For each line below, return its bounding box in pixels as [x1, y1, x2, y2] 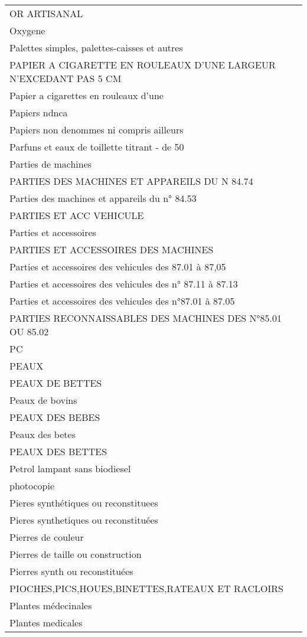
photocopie [9, 479, 55, 492]
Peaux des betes [9, 427, 76, 441]
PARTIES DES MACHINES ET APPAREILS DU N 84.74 [9, 174, 253, 188]
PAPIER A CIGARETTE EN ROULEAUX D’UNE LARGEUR [9, 58, 276, 71]
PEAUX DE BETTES [9, 376, 102, 390]
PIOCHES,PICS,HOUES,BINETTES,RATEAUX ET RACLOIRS [9, 582, 283, 595]
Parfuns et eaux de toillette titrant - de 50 [9, 140, 184, 153]
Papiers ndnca [9, 106, 68, 119]
